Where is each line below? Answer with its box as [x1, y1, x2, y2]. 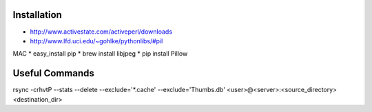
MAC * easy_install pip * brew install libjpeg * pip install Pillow [12, 49, 188, 58]
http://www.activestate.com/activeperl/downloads [30, 27, 172, 36]
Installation [12, 9, 62, 21]
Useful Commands [12, 67, 94, 79]
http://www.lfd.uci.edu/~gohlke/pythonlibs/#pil [30, 36, 163, 45]
